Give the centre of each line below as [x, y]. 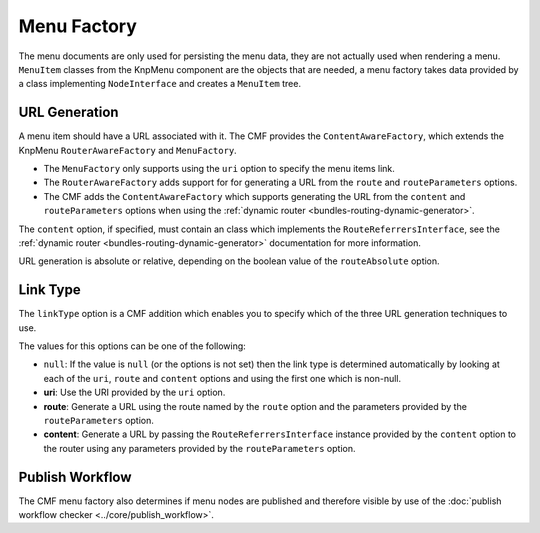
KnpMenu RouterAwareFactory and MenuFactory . [127, 150]
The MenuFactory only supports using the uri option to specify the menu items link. [219, 169]
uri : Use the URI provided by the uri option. [134, 392]
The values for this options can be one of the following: [132, 346]
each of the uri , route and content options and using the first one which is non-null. [222, 378]
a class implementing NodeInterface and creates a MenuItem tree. [160, 84]
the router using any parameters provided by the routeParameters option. [199, 448]
